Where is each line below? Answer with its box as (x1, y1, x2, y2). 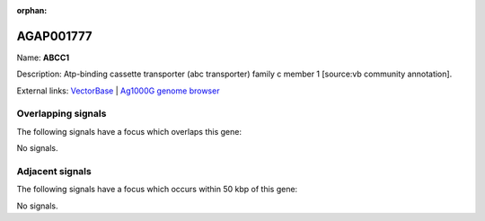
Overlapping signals (16, 108, 107, 120)
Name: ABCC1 (16, 52, 70, 63)
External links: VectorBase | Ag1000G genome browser (16, 85, 220, 96)
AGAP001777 (16, 28, 93, 44)
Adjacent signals (16, 164, 92, 177)
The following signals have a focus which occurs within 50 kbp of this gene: (16, 184, 298, 195)
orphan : (16, 5, 48, 15)
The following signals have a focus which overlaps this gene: (16, 126, 242, 137)
